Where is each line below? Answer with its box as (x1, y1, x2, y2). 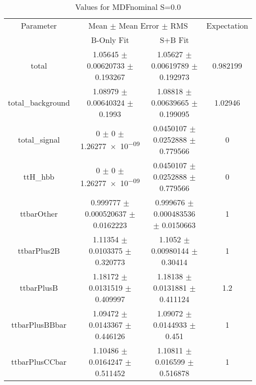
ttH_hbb (23, 171, 55, 182)
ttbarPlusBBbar (11, 319, 66, 330)
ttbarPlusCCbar (11, 356, 67, 367)
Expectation (206, 20, 248, 31)
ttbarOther (20, 208, 58, 219)
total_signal (18, 134, 60, 145)
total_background (8, 97, 70, 108)
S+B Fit (160, 34, 189, 45)
